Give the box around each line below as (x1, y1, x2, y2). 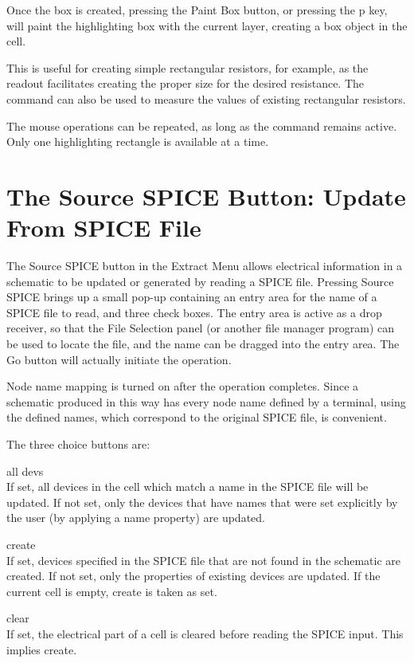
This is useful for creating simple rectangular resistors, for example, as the (6, 59, 369, 76)
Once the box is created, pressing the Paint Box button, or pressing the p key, (6, 2, 388, 18)
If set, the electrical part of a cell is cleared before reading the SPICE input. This (6, 625, 404, 641)
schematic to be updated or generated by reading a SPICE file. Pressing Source (6, 273, 394, 289)
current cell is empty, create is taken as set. (6, 583, 217, 599)
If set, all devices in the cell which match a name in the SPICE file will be (6, 478, 369, 495)
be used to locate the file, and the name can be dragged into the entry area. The (6, 335, 400, 352)
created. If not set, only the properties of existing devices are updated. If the (6, 567, 381, 584)
